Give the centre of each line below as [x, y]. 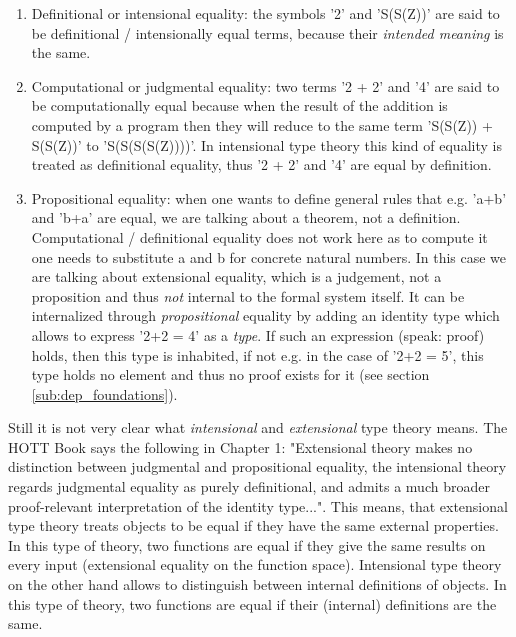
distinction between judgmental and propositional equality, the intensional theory [257, 466]
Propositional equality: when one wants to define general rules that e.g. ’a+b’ [269, 197]
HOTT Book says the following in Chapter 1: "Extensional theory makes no [240, 446]
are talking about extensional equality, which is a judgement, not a [236, 276]
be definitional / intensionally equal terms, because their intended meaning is [267, 32]
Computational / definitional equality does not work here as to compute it [259, 236]
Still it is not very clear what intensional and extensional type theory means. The [258, 427]
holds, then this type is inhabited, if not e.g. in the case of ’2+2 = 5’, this [257, 354]
